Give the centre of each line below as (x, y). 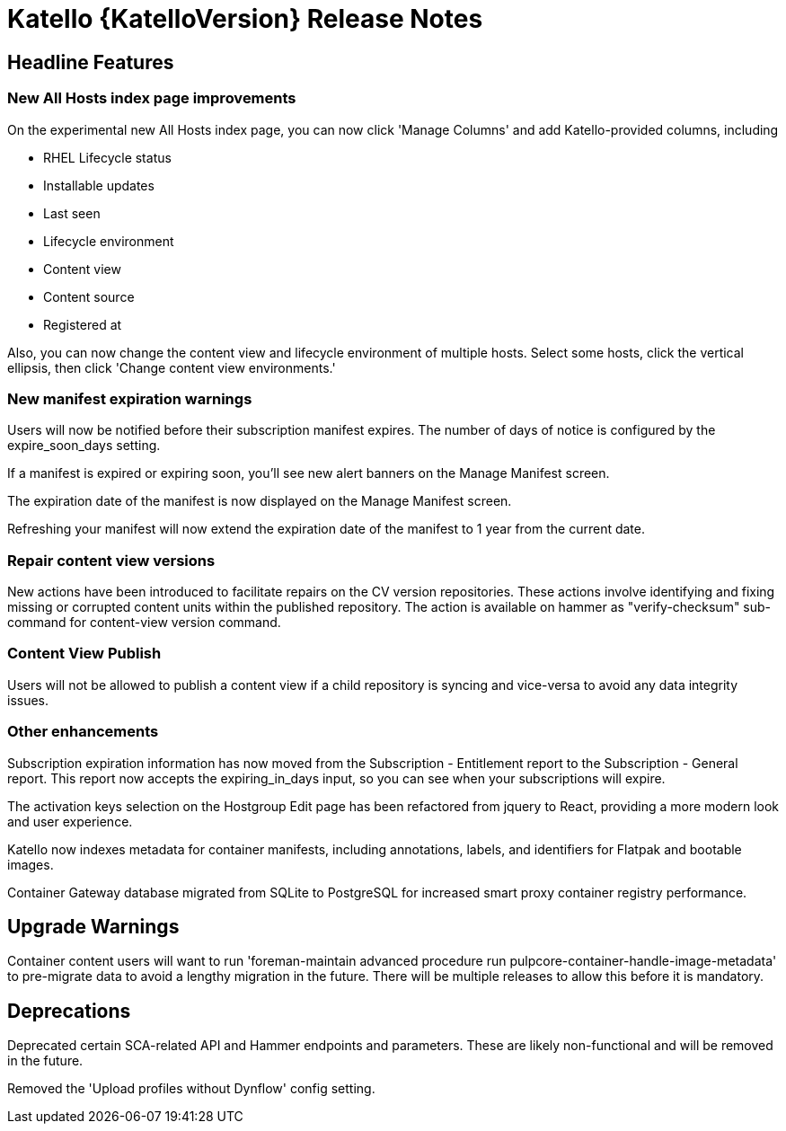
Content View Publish (84, 654)
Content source (89, 296)
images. (31, 864)
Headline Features (91, 62)
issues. (28, 700)
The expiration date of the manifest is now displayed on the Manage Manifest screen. (260, 501)
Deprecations (69, 1011)
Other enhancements (83, 732)
